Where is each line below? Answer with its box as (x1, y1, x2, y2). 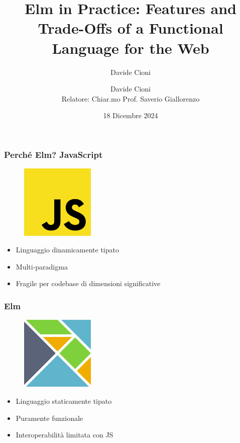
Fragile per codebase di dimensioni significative (16, 278, 161, 289)
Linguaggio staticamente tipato (16, 396, 112, 406)
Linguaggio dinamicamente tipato (16, 244, 119, 255)
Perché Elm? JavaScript (4, 148, 103, 160)
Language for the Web (52, 37, 209, 58)
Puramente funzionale (16, 412, 83, 423)
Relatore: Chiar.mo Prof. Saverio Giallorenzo (61, 93, 200, 104)
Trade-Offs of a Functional (38, 18, 223, 38)
